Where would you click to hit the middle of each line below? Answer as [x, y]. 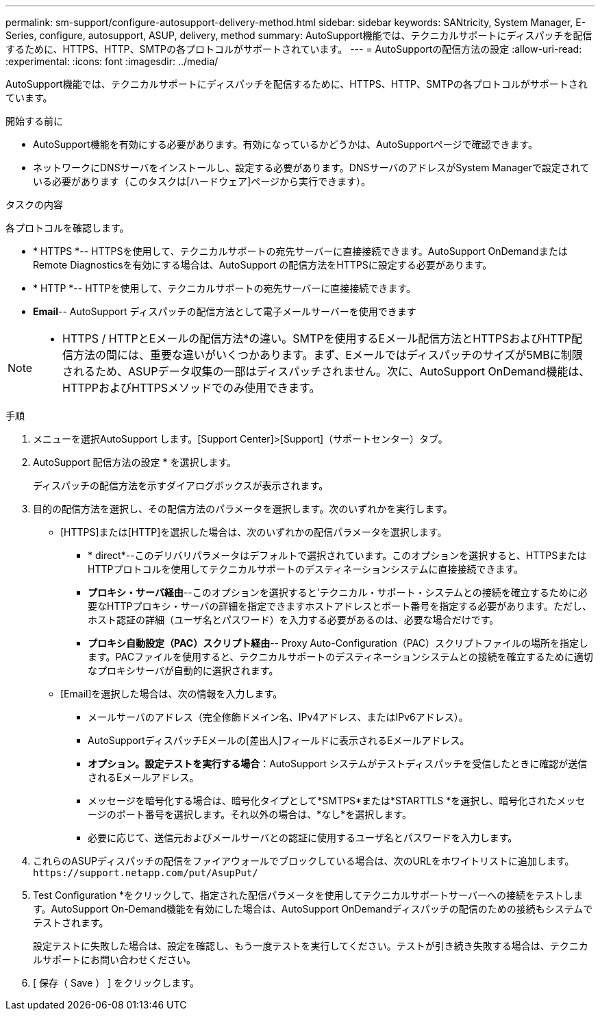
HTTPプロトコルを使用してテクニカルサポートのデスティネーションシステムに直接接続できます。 [306, 569]
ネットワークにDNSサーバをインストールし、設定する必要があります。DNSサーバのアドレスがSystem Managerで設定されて [311, 168]
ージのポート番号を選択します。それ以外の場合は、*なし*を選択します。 [250, 814]
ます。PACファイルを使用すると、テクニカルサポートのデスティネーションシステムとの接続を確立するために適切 [340, 657]
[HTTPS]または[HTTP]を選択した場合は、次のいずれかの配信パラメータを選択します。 [254, 532]
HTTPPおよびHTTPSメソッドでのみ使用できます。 [191, 388]
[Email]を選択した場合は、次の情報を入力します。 [172, 694]
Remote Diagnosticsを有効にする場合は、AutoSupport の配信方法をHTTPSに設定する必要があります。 [263, 265]
